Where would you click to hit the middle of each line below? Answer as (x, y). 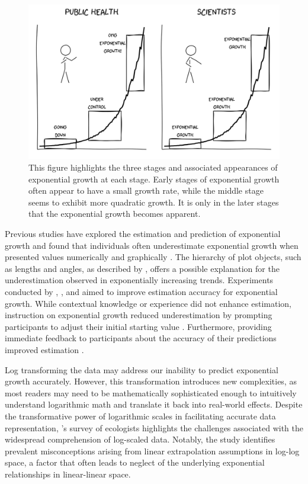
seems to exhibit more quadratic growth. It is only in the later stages (154, 202)
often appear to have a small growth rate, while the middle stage (146, 190)
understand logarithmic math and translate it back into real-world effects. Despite (154, 404)
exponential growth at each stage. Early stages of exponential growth (154, 179)
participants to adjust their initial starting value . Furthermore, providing (138, 326)
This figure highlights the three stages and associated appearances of (153, 167)
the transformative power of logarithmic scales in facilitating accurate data (140, 416)
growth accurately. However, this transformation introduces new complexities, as (151, 381)
